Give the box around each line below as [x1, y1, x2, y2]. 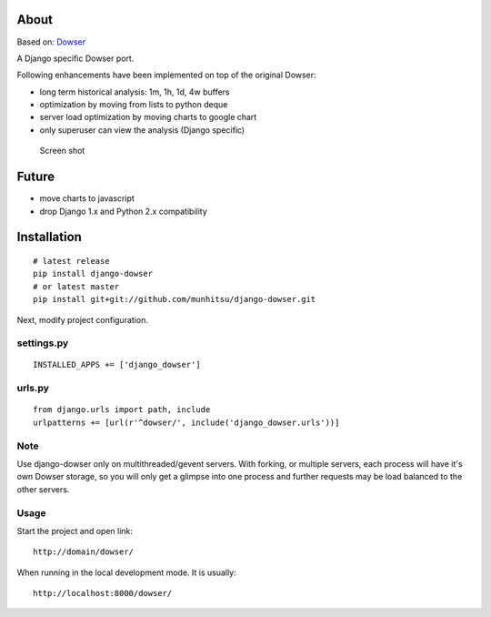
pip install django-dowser [33, 268, 154, 279]
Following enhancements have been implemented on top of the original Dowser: [16, 69, 317, 81]
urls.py [16, 382, 50, 395]
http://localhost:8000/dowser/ [33, 588, 173, 599]
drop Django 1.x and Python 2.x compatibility [39, 206, 208, 217]
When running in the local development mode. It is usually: [16, 567, 236, 578]
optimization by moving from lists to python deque [39, 99, 228, 110]
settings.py [16, 337, 69, 349]
